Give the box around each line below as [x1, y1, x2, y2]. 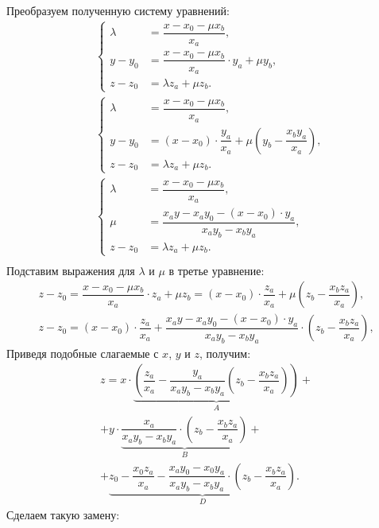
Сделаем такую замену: [6, 506, 120, 522]
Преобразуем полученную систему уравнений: [6, 2, 230, 18]
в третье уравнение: [168, 262, 265, 278]
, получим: [199, 344, 251, 361]
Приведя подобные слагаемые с [6, 344, 159, 361]
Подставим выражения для [6, 262, 135, 278]
